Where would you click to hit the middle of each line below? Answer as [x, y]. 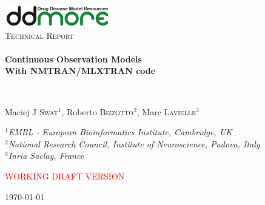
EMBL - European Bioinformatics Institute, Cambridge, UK [120, 132]
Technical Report [39, 35]
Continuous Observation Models [73, 59]
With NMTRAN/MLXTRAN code [80, 71]
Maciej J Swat [32, 111]
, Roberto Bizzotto [98, 111]
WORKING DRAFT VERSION [65, 176]
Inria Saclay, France [46, 156]
